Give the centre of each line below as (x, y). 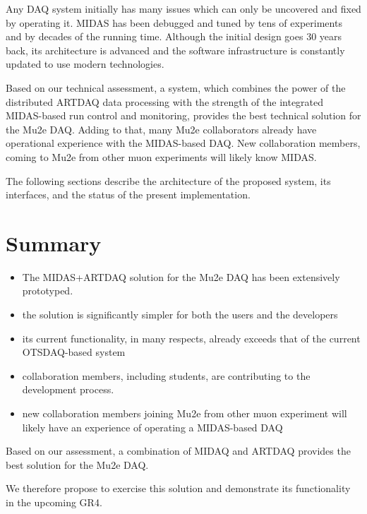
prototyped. (48, 291)
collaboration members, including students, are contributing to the (166, 375)
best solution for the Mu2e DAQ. (77, 464)
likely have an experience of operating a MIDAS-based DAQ (152, 427)
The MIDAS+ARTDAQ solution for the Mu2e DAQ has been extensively (181, 276)
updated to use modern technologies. (85, 64)
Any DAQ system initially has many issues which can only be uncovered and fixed (183, 8)
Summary (54, 243)
